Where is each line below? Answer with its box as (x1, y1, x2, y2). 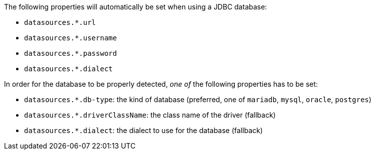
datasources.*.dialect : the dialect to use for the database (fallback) (24, 126, 263, 135)
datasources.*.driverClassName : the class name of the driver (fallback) (24, 111, 276, 119)
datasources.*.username (24, 34, 117, 42)
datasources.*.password (24, 49, 117, 57)
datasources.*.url (24, 18, 96, 26)
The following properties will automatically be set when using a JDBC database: (4, 2, 267, 11)
